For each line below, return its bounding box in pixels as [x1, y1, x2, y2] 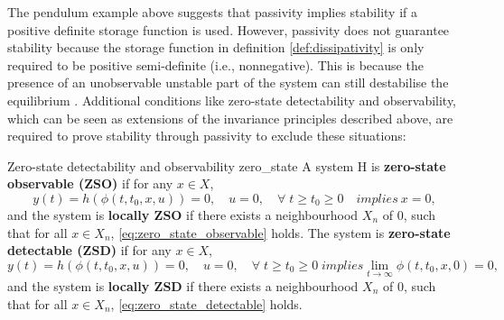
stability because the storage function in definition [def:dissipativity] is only [7, 38, 425, 57]
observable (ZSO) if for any [7, 174, 173, 193]
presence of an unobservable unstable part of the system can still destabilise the [7, 73, 449, 92]
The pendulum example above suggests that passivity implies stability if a [7, 3, 417, 21]
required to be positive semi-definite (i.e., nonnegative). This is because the [7, 55, 424, 74]
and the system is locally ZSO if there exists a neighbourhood [7, 205, 359, 224]
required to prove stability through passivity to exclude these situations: [7, 126, 406, 145]
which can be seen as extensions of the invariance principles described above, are [7, 108, 453, 127]
